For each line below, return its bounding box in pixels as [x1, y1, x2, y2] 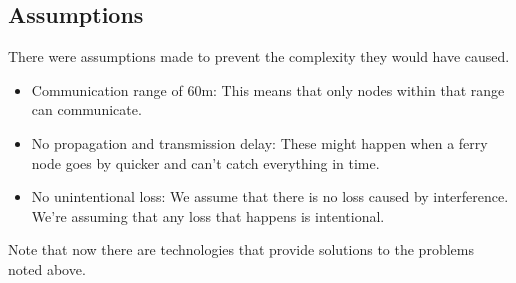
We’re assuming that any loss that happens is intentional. [31, 205, 385, 226]
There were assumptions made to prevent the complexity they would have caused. [8, 46, 510, 67]
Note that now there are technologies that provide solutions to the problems [8, 239, 474, 260]
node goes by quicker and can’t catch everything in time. [31, 152, 380, 173]
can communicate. [31, 99, 142, 120]
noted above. [8, 258, 86, 279]
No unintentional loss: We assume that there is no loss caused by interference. [31, 186, 509, 207]
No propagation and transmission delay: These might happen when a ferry [31, 132, 488, 153]
